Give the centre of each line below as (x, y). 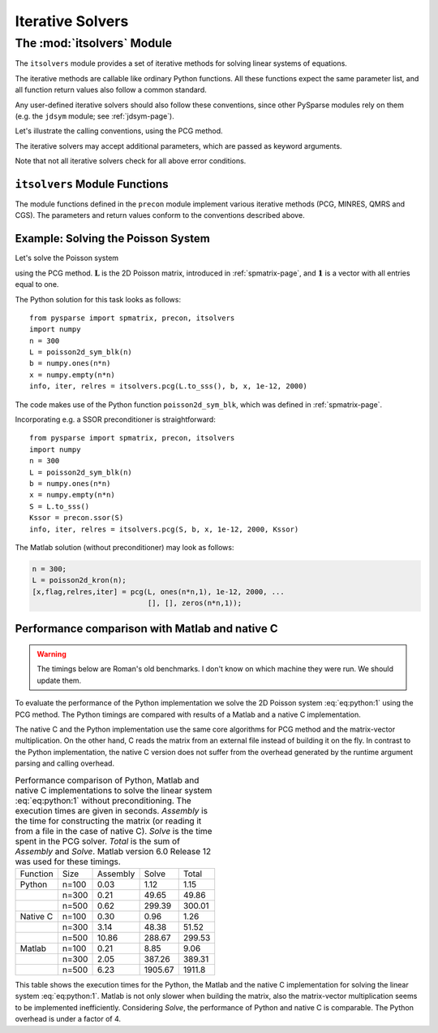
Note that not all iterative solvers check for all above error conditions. (131, 161)
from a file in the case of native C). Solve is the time (114, 831)
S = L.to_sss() (60, 506)
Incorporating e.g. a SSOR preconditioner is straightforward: (116, 419)
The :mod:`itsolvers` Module (94, 43)
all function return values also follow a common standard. (111, 90)
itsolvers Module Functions (92, 184)
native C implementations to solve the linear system (114, 790)
